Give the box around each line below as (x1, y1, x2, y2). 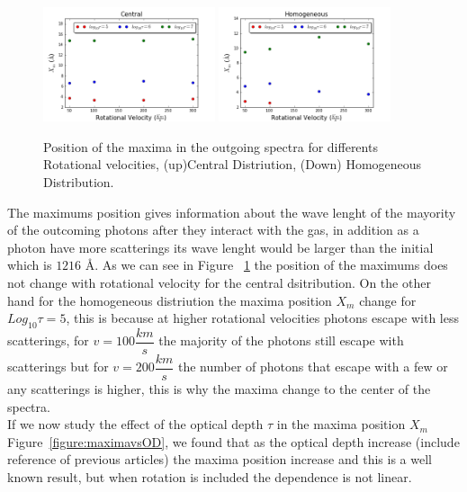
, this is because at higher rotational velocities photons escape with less (66, 309, 459, 327)
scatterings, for (7, 331, 89, 350)
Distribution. (43, 172, 114, 191)
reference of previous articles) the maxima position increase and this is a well (7, 450, 432, 469)
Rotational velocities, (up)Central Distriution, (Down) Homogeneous (43, 155, 422, 174)
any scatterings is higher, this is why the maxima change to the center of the (7, 380, 431, 398)
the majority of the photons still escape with (158, 331, 404, 350)
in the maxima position (276, 415, 406, 434)
